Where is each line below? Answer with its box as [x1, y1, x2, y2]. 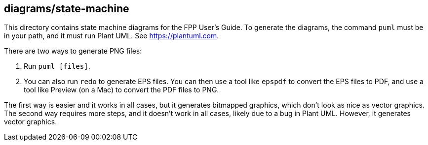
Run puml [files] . [24, 62, 90, 71]
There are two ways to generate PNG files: [4, 47, 142, 56]
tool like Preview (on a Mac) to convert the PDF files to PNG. [24, 86, 219, 94]
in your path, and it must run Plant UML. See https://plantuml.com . [4, 31, 219, 40]
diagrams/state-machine [4, 2, 129, 15]
